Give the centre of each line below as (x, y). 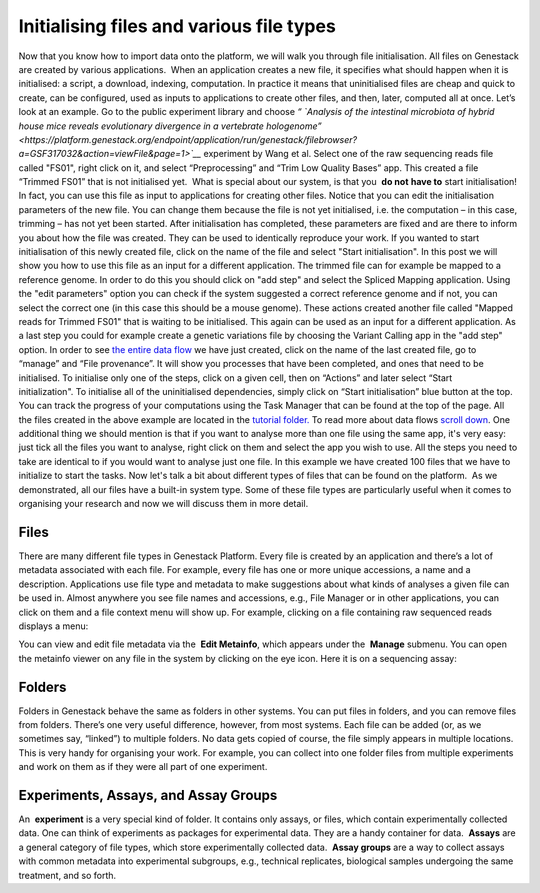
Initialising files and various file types (177, 26)
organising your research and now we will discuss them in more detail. (163, 504)
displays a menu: (53, 626)
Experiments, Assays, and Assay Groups (148, 795)
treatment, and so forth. (67, 875)
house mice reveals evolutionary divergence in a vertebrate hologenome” (170, 126)
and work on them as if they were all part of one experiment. (143, 767)
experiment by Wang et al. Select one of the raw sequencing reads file (348, 154)
